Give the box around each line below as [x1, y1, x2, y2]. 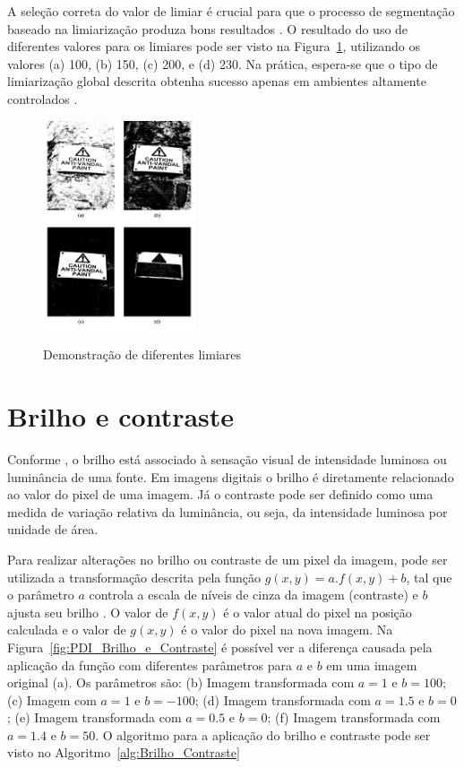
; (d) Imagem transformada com [194, 690, 371, 709]
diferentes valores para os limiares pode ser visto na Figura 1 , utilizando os [7, 37, 421, 56]
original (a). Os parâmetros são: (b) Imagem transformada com [7, 673, 355, 692]
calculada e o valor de [7, 620, 126, 639]
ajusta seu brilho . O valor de [7, 602, 168, 621]
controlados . [7, 89, 78, 108]
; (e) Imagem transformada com [7, 708, 182, 727]
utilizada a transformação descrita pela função [7, 567, 262, 586]
